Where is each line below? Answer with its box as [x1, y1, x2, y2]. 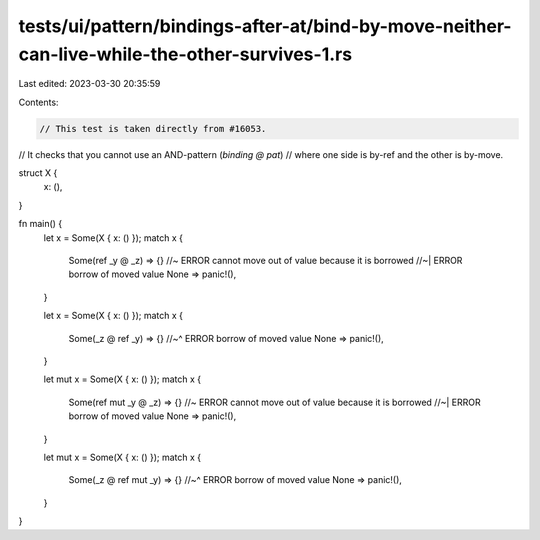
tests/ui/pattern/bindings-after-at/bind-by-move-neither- [18, 15, 512, 37]
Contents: [18, 96, 59, 108]
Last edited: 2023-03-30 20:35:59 [18, 78, 161, 90]
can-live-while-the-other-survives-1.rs [18, 43, 353, 65]
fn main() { [18, 218, 63, 230]
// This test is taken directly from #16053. [39, 123, 267, 134]
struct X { [18, 167, 58, 179]
